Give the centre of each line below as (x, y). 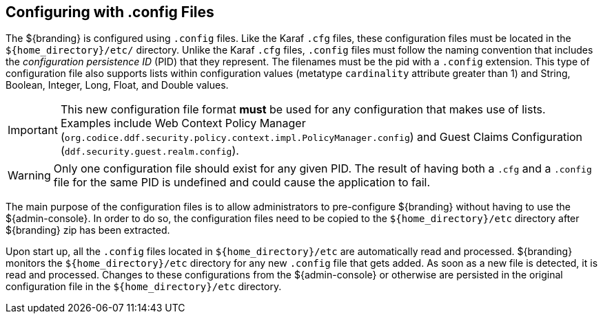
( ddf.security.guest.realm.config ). (150, 151)
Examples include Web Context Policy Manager (183, 123)
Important (33, 130)
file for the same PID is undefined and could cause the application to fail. (242, 183)
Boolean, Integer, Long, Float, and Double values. (117, 85)
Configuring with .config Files (110, 12)
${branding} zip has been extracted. (88, 230)
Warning (29, 176)
